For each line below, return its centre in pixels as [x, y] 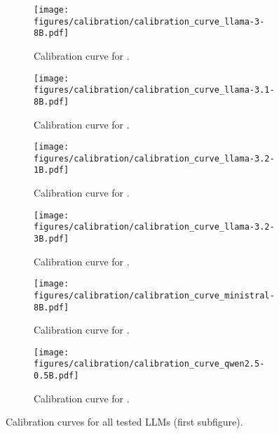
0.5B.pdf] [56, 376]
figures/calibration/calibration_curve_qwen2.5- [149, 364]
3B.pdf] [52, 239]
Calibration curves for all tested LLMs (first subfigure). [124, 422]
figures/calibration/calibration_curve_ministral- [154, 295]
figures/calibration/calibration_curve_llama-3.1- [154, 90]
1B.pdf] [52, 170]
